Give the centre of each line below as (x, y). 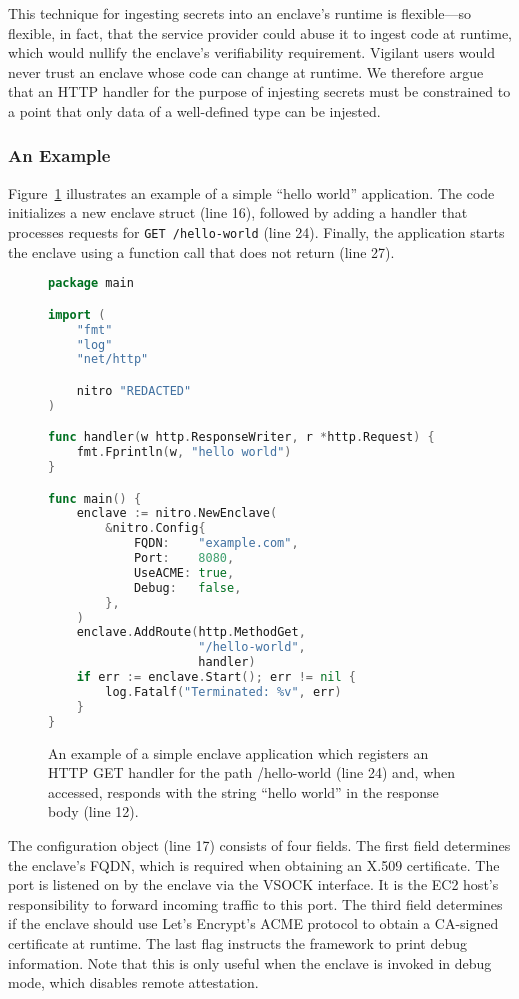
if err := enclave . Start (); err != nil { (216, 677)
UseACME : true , (184, 572)
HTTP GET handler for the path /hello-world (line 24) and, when (252, 772)
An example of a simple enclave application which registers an (238, 752)
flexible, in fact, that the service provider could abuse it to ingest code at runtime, (260, 32)
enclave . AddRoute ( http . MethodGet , (191, 632)
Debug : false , (187, 587)
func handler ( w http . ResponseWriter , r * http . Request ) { (241, 437)
